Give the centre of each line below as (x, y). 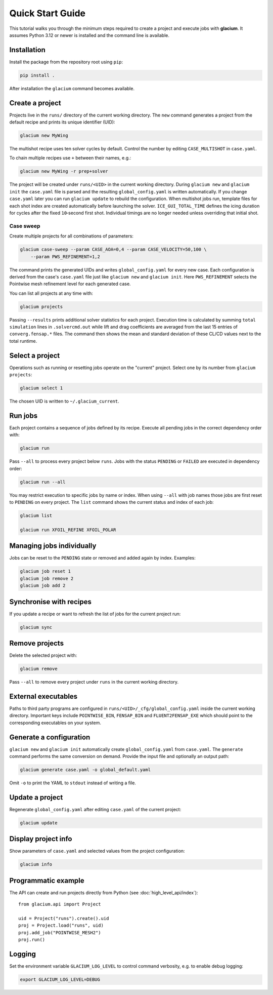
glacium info (36, 864)
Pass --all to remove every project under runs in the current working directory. (94, 682)
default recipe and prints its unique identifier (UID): (62, 122)
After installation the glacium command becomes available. (72, 88)
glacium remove (39, 669)
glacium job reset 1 (45, 571)
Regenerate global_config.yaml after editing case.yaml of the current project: (95, 809)
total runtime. (23, 341)
